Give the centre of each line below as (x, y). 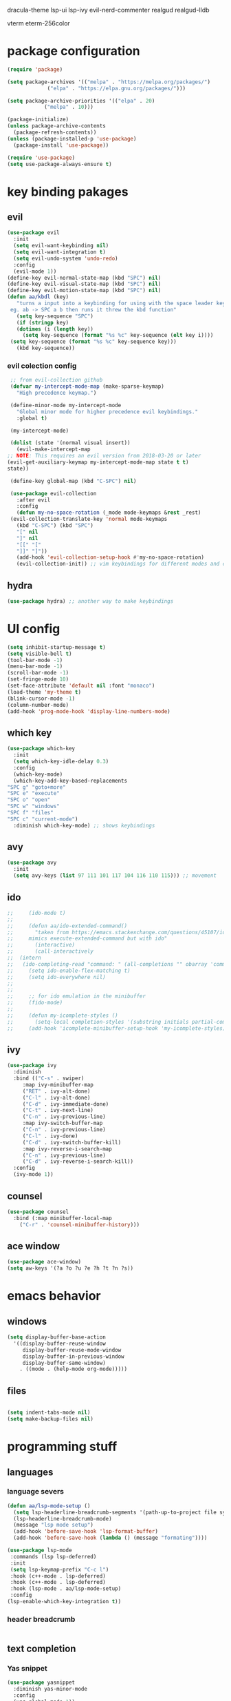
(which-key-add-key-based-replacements (70, 781)
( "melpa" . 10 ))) (69, 107)
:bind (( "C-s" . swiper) (49, 1079)
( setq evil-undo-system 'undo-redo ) (66, 258)
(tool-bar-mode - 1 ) (35, 660)
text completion (42, 1648)
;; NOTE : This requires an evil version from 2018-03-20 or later (104, 456)
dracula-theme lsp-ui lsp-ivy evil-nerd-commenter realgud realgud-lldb (108, 10)
